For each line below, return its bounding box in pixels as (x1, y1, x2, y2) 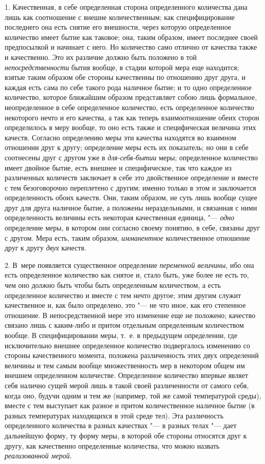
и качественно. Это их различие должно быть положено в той (5, 51, 197, 62)
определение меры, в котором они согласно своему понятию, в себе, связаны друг (5, 222, 260, 233)
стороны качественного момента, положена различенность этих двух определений (5, 350, 259, 361)
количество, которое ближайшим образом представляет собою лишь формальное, (5, 92, 257, 102)
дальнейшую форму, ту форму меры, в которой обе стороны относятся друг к (5, 430, 247, 440)
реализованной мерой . (5, 450, 72, 461)
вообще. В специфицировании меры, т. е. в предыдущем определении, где (5, 330, 237, 340)
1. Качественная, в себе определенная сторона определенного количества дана (5, 2, 248, 12)
